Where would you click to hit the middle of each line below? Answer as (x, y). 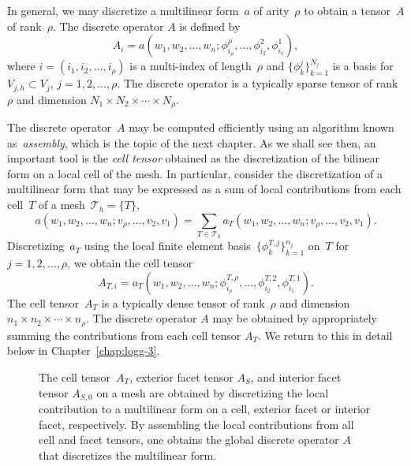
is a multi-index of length (191, 66)
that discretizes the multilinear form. (128, 455)
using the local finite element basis (167, 246)
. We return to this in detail (325, 335)
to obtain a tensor (347, 10)
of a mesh (62, 205)
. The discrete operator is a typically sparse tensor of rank (258, 83)
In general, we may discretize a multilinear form (123, 10)
